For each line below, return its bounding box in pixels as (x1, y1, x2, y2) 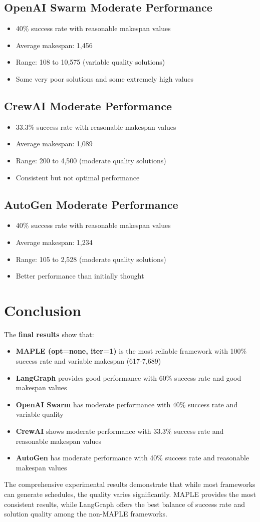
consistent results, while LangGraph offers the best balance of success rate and (4, 498, 245, 509)
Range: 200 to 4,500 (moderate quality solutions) (16, 155, 166, 165)
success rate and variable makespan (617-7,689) (16, 356, 161, 366)
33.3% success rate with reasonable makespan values (16, 121, 176, 132)
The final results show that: (4, 329, 94, 339)
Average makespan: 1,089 (16, 138, 93, 149)
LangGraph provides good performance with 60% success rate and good (16, 372, 241, 383)
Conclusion (4, 300, 82, 320)
